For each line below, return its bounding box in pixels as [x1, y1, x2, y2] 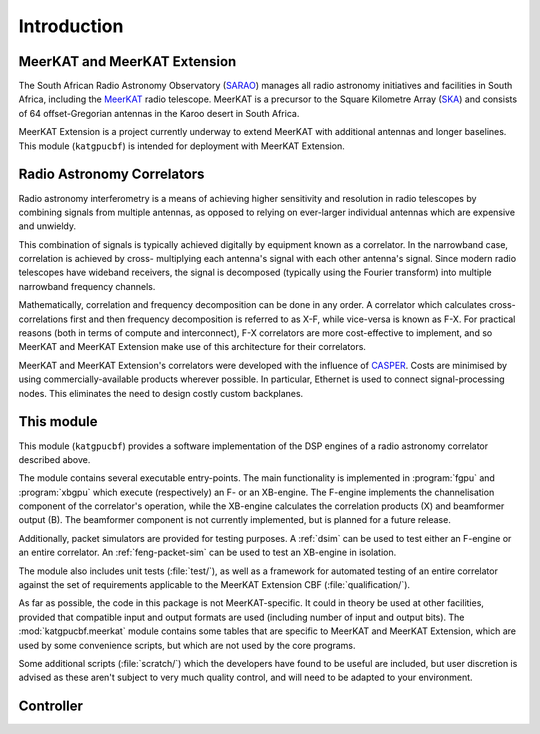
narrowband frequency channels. [18, 280, 156, 292]
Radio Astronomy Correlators [18, 166, 205, 183]
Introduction [18, 15, 124, 37]
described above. [18, 453, 91, 465]
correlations [18, 313, 69, 325]
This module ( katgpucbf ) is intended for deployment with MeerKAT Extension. [18, 140, 345, 152]
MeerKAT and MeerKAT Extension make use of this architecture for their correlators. [18, 341, 367, 353]
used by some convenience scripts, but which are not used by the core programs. [18, 639, 356, 651]
